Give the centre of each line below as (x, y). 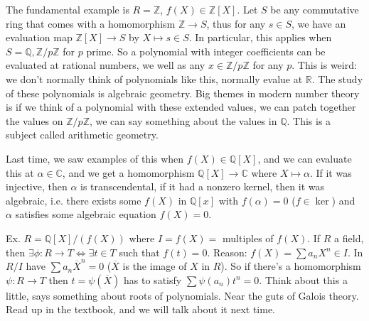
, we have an (319, 23)
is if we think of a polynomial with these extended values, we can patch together (181, 107)
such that (139, 252)
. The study (337, 78)
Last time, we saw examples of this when (95, 158)
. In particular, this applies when (260, 37)
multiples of (248, 238)
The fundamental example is (68, 9)
